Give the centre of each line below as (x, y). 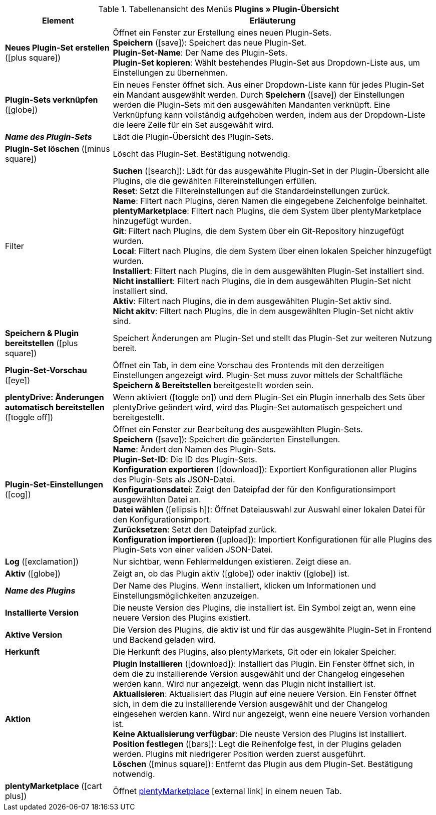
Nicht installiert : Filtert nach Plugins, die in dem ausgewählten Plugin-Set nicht (262, 281)
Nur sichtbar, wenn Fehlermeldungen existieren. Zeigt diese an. (232, 562)
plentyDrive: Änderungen (55, 397)
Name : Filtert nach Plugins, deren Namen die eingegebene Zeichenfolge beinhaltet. (270, 201)
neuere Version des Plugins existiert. (182, 618)
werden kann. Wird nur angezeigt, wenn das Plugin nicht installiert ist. (244, 684)
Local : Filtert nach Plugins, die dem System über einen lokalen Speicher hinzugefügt (272, 251)
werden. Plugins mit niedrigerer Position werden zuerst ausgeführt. (239, 754)
